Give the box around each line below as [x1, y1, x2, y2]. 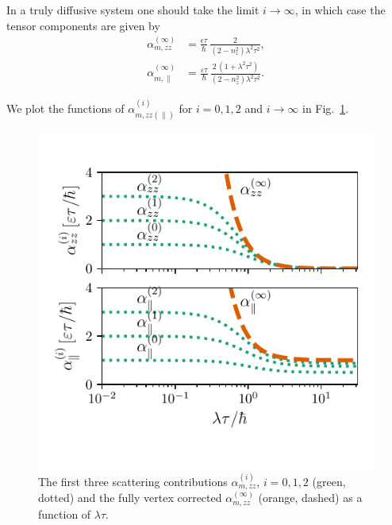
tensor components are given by [6, 17, 160, 33]
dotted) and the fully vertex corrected [38, 489, 222, 506]
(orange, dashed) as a [258, 489, 363, 506]
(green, [312, 473, 346, 489]
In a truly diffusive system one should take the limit [6, 2, 259, 17]
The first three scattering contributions [38, 473, 228, 489]
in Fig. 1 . [302, 100, 349, 117]
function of [38, 505, 91, 522]
